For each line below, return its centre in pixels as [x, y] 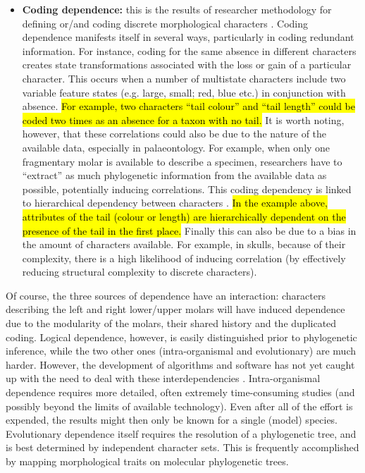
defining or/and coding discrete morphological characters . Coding [165, 23]
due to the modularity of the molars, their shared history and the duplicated [171, 323]
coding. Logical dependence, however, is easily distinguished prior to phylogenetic [181, 337]
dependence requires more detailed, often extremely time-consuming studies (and [180, 392]
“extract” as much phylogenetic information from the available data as [174, 175]
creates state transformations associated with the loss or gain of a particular [187, 64]
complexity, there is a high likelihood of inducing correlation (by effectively [184, 258]
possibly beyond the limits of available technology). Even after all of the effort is [179, 406]
